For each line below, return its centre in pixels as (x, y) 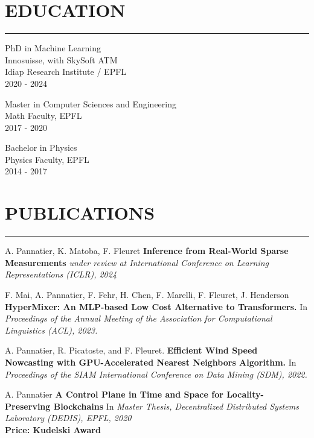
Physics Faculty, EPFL (47, 159)
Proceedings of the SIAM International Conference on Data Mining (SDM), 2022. (156, 374)
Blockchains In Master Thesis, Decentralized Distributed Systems (176, 406)
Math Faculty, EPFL (43, 116)
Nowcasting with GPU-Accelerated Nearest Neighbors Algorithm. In (151, 362)
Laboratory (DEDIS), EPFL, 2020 (68, 418)
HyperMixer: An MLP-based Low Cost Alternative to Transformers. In (156, 306)
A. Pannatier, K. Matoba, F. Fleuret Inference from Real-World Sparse (147, 251)
